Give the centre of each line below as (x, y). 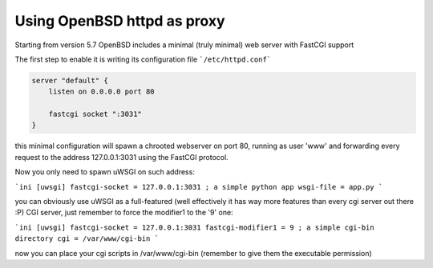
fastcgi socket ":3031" (95, 114)
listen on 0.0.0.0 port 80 (102, 92)
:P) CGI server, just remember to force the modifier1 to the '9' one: (124, 213)
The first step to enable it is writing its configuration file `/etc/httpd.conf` (143, 59)
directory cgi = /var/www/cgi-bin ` (87, 239)
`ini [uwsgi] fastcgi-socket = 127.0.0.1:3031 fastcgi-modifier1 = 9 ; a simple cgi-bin (194, 227)
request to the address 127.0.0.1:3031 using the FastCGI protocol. (121, 157)
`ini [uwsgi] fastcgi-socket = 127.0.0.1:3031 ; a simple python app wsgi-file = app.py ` (199, 187)
